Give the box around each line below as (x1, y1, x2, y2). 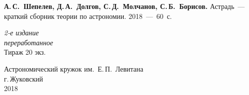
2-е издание (4, 27, 39, 38)
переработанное (4, 37, 53, 47)
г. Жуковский (4, 73, 43, 84)
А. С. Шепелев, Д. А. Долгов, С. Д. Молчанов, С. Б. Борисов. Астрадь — (4, 1, 245, 11)
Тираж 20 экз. (4, 47, 46, 57)
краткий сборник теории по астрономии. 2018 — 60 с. (4, 10, 172, 21)
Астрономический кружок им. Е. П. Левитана (4, 63, 144, 74)
